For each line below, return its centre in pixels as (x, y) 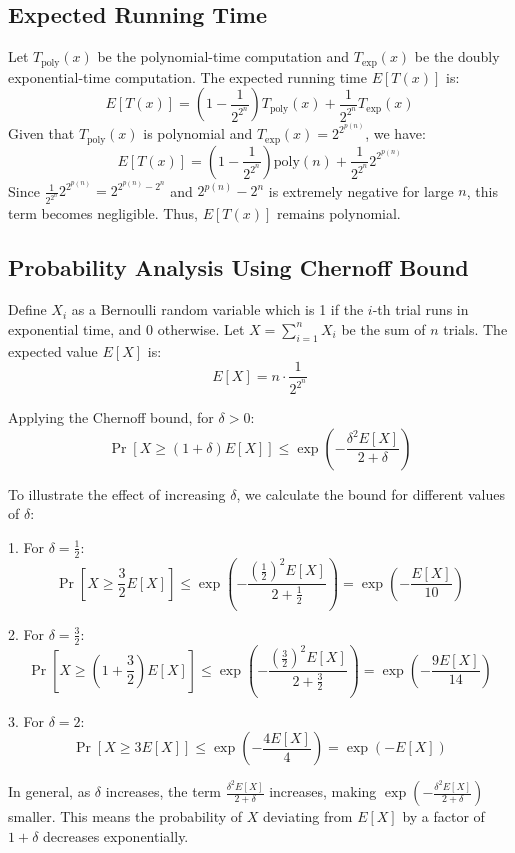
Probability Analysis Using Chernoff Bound (238, 267)
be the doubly (457, 56)
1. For (26, 546)
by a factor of (443, 816)
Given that (41, 133)
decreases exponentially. (116, 835)
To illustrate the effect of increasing (117, 493)
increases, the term (163, 791)
